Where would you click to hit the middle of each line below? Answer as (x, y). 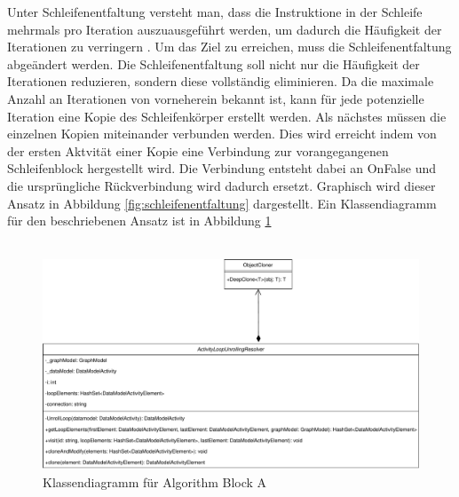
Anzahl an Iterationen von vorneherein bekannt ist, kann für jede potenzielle (216, 98)
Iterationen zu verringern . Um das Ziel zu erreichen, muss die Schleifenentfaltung (229, 47)
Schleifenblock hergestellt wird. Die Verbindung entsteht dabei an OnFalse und (222, 168)
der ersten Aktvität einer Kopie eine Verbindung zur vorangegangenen (198, 150)
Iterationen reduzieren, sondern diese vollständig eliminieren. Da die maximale (221, 81)
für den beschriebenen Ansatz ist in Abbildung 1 (139, 221)
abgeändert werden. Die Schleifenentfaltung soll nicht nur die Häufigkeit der (214, 63)
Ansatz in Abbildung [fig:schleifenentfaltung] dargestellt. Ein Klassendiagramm (222, 203)
